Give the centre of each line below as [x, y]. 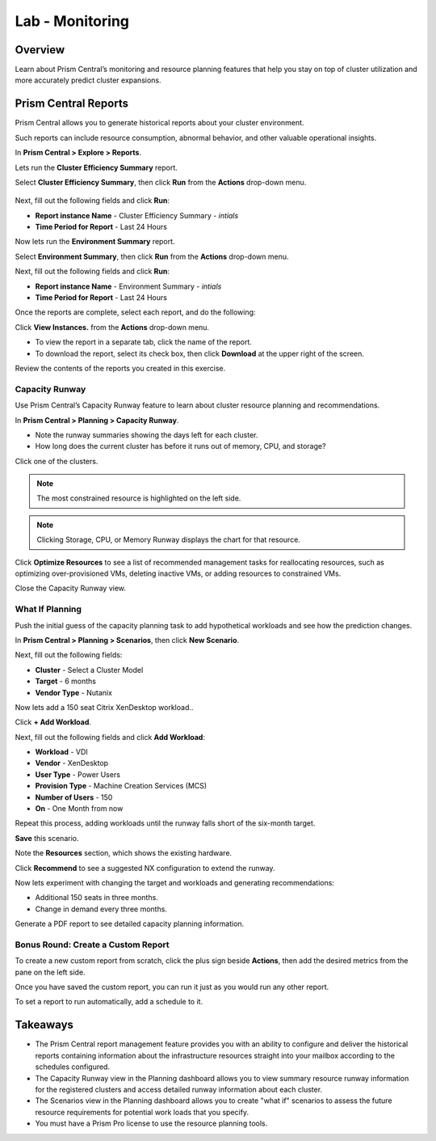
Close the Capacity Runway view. [71, 588]
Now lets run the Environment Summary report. [95, 242]
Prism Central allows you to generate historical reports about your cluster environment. [159, 123]
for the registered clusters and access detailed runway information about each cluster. [179, 1089]
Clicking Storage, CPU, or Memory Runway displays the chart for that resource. [168, 540]
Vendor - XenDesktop [72, 763]
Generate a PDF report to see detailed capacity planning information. [130, 924]
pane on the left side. [50, 972]
